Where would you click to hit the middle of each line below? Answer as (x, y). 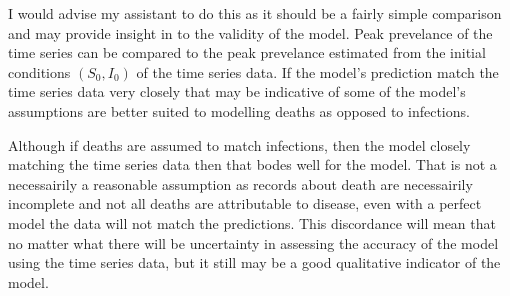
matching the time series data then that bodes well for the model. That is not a (252, 164)
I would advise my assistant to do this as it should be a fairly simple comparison (255, 13)
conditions (39, 71)
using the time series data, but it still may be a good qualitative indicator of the (254, 262)
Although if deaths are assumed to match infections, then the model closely (239, 144)
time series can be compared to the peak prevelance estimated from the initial (247, 52)
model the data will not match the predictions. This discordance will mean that (252, 222)
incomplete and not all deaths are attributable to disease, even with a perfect (245, 203)
